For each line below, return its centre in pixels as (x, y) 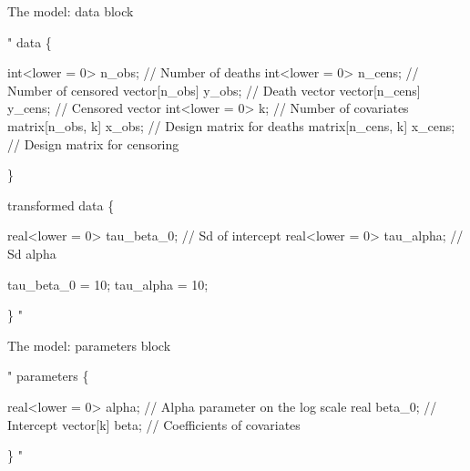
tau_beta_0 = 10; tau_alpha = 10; (108, 284)
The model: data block (71, 11)
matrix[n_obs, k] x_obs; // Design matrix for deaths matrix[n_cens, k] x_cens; (231, 125)
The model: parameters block (89, 345)
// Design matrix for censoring (93, 143)
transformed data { (61, 205)
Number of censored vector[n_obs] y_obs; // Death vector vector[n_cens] (214, 90)
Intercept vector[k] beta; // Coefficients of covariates (154, 424)
